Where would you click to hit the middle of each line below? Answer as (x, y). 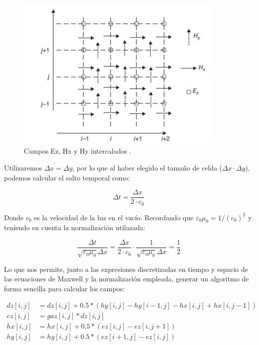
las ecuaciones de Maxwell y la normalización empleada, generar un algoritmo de (127, 279)
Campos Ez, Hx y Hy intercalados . (78, 151)
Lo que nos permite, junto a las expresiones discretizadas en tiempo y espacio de (126, 269)
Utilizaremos (23, 167)
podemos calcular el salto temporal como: (67, 177)
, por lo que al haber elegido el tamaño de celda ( (147, 167)
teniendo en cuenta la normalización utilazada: (75, 227)
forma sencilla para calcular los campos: (64, 289)
